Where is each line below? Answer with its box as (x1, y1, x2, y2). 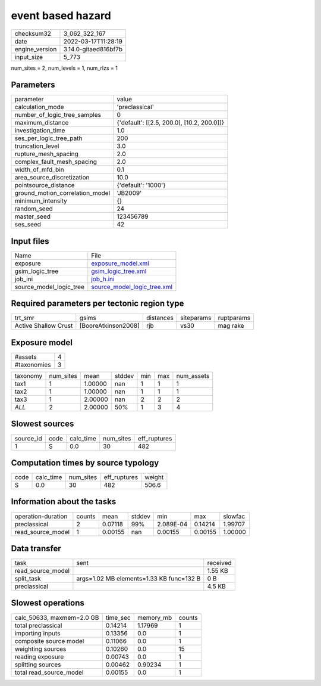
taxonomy (14, 372, 43, 380)
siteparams (180, 313, 212, 322)
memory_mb (137, 613, 172, 622)
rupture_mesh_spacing (14, 150, 78, 158)
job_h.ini (91, 275, 115, 283)
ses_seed (14, 221, 42, 229)
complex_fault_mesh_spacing (14, 158, 97, 166)
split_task (14, 575, 41, 583)
